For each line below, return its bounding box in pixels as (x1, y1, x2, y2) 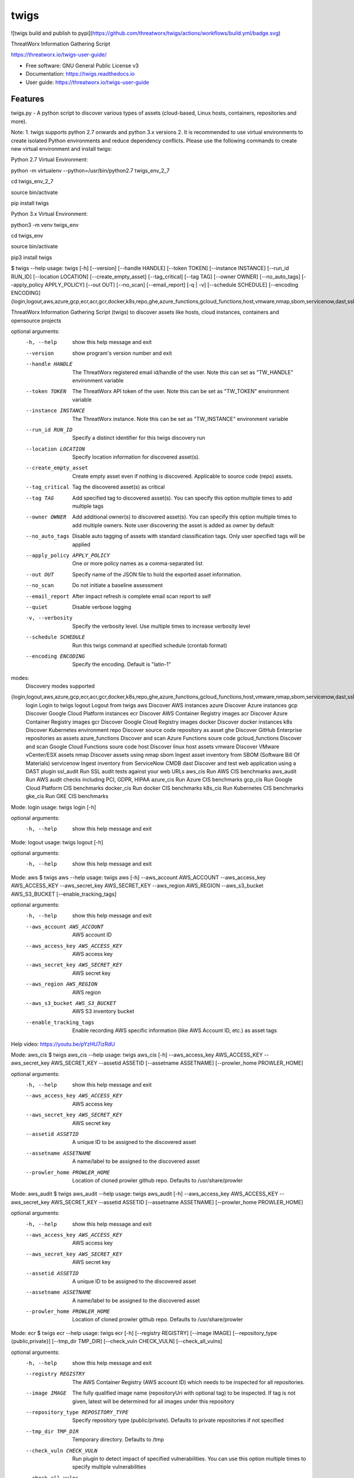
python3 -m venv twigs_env (11, 221, 79, 228)
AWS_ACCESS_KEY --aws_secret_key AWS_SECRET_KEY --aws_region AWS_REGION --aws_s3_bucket (11, 882, 264, 889)
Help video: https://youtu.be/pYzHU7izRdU (11, 1041, 115, 1048)
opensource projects (11, 317, 61, 324)
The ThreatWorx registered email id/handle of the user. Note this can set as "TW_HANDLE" (72, 368, 294, 375)
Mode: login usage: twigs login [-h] (11, 803, 97, 811)
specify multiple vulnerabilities (72, 1463, 147, 1470)
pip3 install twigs (11, 254, 53, 261)
